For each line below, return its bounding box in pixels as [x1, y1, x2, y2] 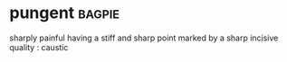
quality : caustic [9, 41, 69, 52]
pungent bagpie [9, 3, 120, 23]
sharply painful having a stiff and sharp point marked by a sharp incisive [9, 32, 279, 43]
